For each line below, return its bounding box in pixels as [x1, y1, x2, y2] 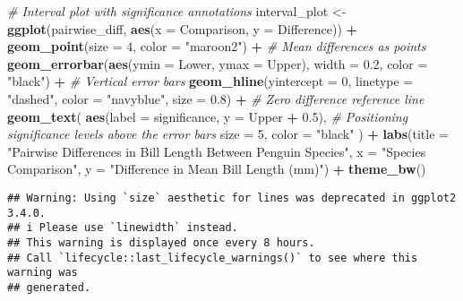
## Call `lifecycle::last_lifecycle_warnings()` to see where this [7, 251, 418, 264]
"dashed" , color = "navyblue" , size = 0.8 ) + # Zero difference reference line [7, 89, 424, 107]
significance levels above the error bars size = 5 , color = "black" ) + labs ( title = [7, 125, 449, 143]
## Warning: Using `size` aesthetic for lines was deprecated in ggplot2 [7, 191, 457, 204]
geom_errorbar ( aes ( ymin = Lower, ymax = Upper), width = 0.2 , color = [7, 54, 428, 73]
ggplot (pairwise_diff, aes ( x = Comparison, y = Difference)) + [7, 19, 358, 38]
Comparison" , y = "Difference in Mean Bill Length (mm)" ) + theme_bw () [7, 159, 426, 178]
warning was [7, 266, 78, 279]
